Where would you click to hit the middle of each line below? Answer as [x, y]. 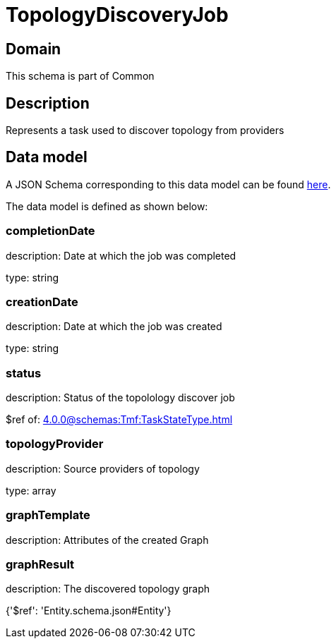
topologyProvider [55, 444]
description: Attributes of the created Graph [107, 540]
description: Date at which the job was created [114, 327]
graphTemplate [48, 515]
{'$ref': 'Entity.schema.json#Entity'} [89, 611]
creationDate [42, 302]
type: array [31, 490]
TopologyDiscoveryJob [117, 15]
